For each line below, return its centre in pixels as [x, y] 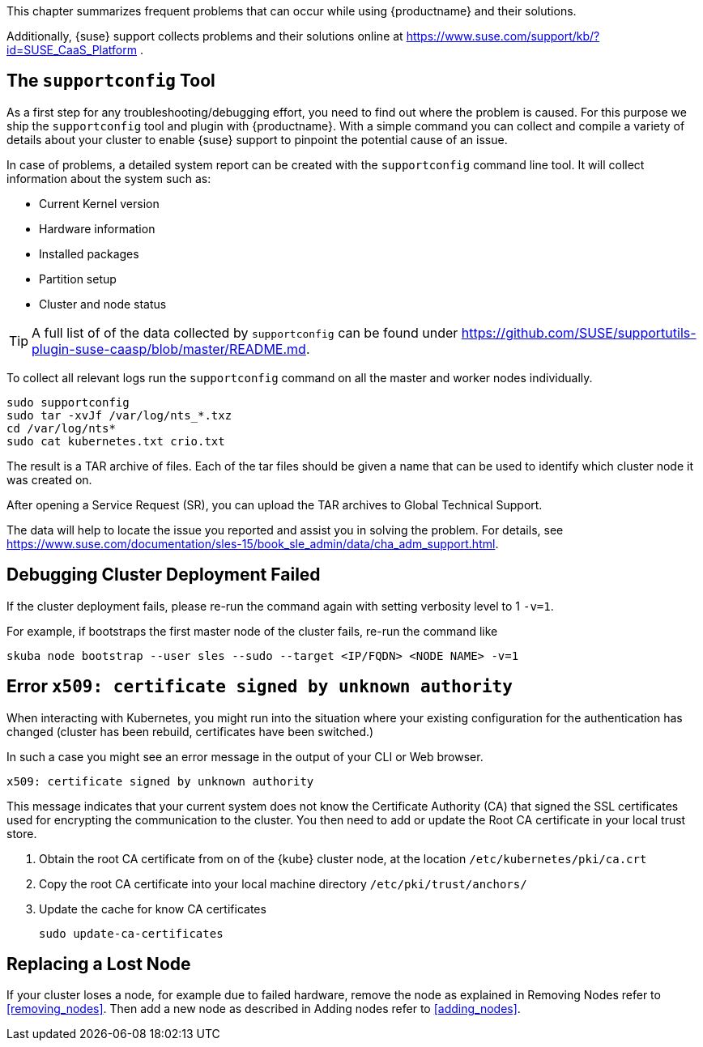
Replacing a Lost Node [99, 964]
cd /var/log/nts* [61, 428]
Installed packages [89, 253]
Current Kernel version [99, 203]
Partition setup [78, 279]
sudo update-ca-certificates [131, 933]
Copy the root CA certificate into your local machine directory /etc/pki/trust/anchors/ [283, 883]
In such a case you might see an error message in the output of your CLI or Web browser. [245, 756]
